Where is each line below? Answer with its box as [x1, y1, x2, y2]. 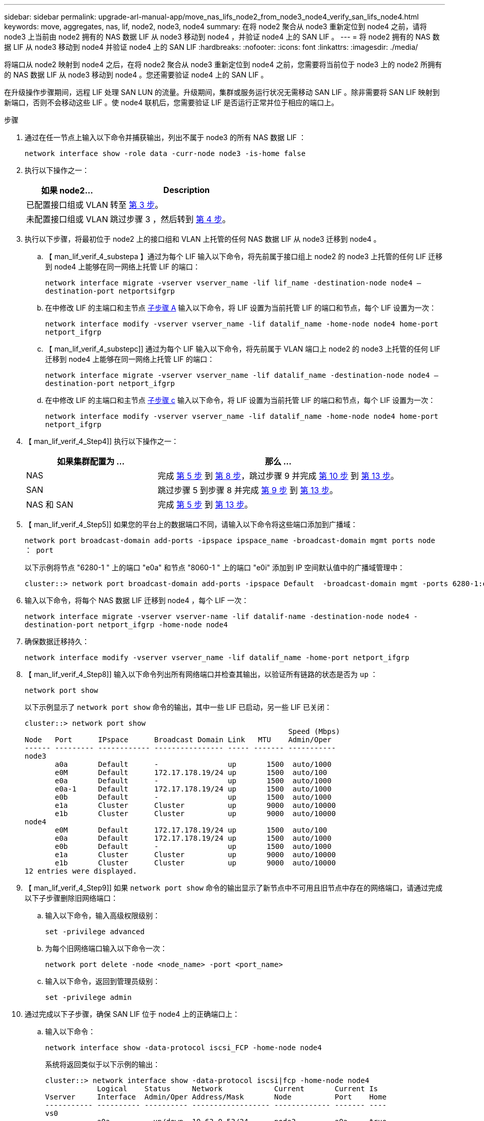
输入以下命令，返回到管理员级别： [45, 977, 160, 985]
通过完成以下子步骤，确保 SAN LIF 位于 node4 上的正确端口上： [25, 1010, 240, 1018]
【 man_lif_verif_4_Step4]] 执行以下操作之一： [25, 437, 179, 446]
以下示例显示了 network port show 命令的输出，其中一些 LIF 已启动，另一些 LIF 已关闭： [25, 703, 332, 711]
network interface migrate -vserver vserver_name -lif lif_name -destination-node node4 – [45, 279, 421, 287]
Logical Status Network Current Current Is [97, 1085, 378, 1093]
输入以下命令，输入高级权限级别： [45, 911, 160, 920]
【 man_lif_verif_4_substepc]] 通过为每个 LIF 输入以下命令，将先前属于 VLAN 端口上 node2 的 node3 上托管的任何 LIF [45, 344, 440, 353]
